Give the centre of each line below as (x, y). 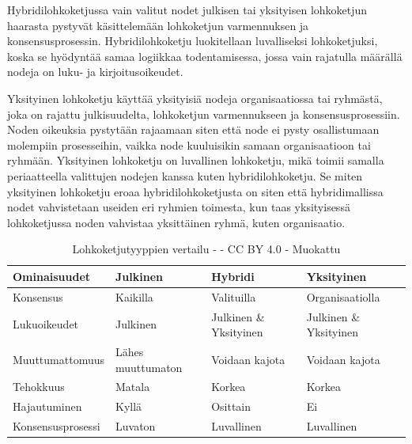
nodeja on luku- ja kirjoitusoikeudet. (95, 72)
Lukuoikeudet (46, 324)
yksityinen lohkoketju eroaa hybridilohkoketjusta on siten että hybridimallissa (195, 191)
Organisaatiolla (343, 296)
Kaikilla (134, 296)
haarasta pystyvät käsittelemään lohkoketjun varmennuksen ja (158, 25)
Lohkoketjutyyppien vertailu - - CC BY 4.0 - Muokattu (206, 249)
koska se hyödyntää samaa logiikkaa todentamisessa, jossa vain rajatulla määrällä (205, 56)
